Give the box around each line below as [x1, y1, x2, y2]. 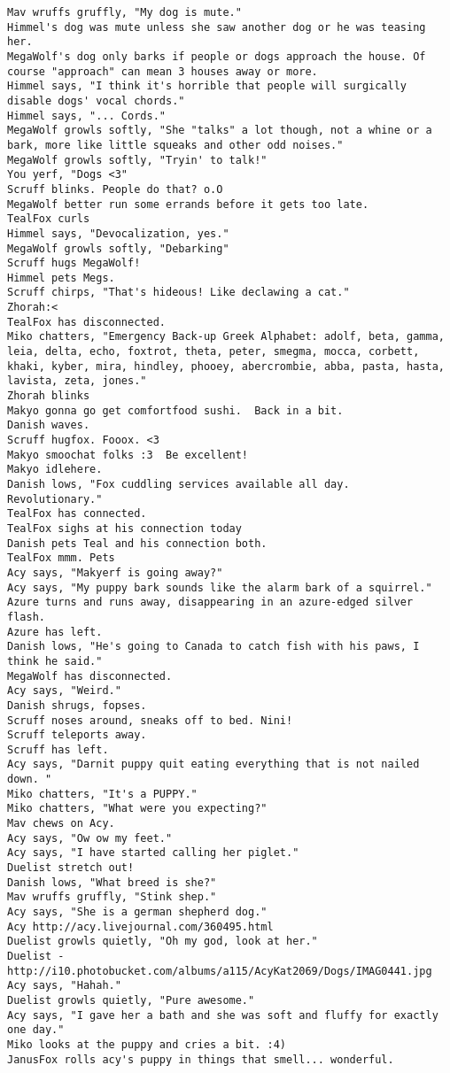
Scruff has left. [7, 743, 109, 756]
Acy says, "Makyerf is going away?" [7, 566, 223, 579]
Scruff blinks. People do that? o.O [7, 182, 223, 196]
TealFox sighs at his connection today [7, 521, 242, 535]
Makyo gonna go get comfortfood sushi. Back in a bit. [7, 404, 344, 417]
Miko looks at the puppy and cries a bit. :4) [7, 1038, 286, 1051]
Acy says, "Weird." [7, 684, 121, 698]
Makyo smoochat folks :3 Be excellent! [7, 448, 249, 461]
